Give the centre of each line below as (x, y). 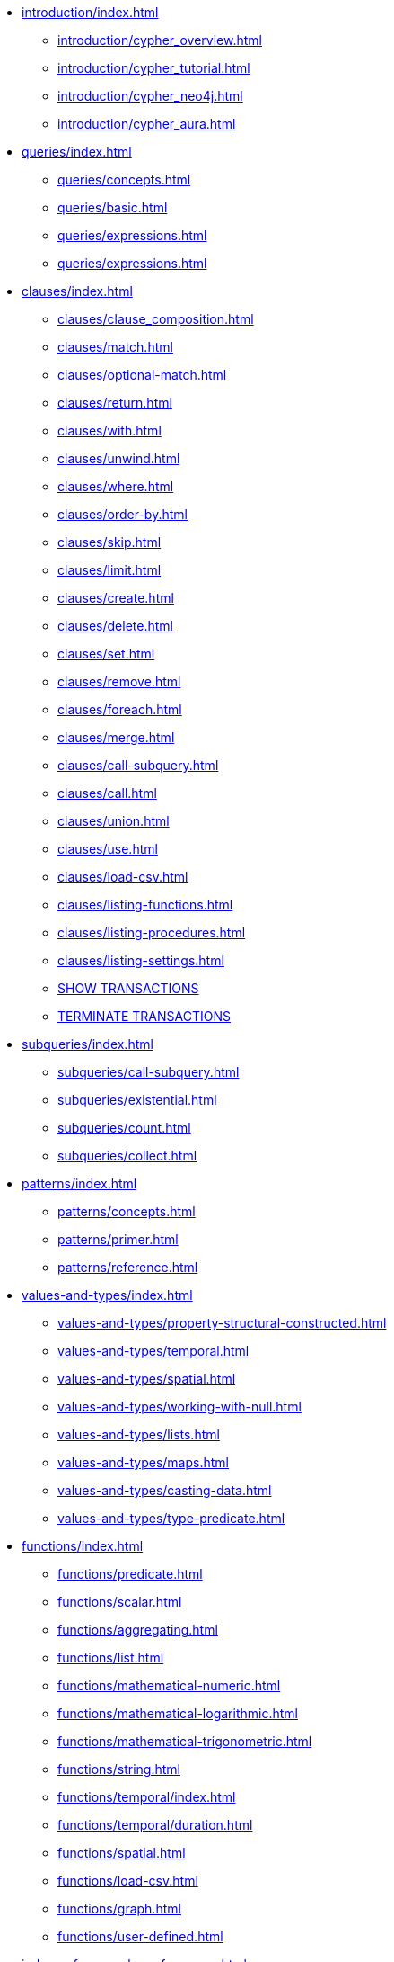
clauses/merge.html (116, 737)
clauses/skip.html (109, 542)
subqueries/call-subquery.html (149, 1072)
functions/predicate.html (130, 1574)
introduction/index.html (90, 12)
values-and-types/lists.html (139, 1434)
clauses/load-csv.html (123, 877)
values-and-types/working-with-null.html (179, 1407)
